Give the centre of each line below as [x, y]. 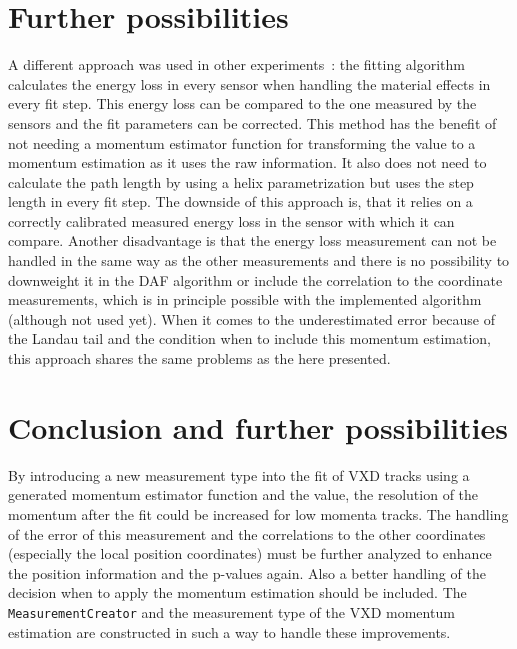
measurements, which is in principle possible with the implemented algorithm [245, 299]
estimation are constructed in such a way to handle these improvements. [229, 631]
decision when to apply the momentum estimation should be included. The [237, 592]
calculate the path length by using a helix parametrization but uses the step [241, 181]
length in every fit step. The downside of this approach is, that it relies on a [240, 201]
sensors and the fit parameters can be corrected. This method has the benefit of [252, 122]
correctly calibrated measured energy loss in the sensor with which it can [231, 220]
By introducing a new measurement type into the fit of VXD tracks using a [239, 474]
